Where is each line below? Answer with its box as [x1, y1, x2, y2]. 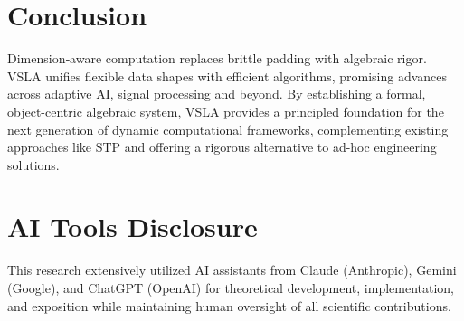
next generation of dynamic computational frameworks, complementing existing [7, 119, 449, 138]
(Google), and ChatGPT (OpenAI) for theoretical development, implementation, [7, 279, 455, 297]
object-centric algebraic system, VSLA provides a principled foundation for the [7, 101, 444, 120]
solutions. [7, 155, 60, 174]
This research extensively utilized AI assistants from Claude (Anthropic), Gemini [7, 260, 457, 279]
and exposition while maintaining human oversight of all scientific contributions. [7, 296, 451, 315]
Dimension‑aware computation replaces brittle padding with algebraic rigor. [7, 49, 427, 68]
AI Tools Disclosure [7, 208, 258, 245]
